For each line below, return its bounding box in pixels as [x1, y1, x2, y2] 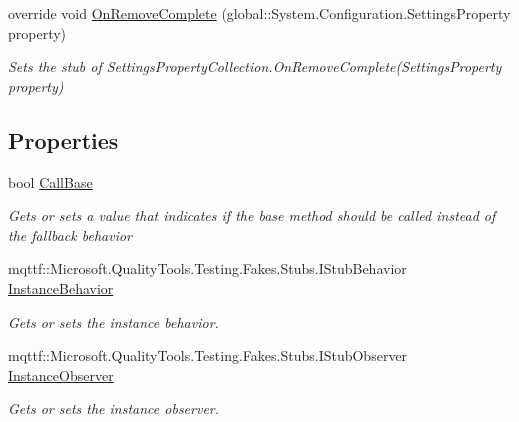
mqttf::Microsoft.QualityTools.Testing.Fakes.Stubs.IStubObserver [8, 345, 408, 366]
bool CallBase [8, 171, 93, 192]
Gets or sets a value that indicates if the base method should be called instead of [8, 205, 496, 226]
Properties [8, 124, 119, 155]
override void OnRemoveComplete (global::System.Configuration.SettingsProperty [8, 3, 511, 23]
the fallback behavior [8, 224, 132, 245]
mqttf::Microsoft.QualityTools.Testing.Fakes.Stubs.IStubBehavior [8, 258, 407, 279]
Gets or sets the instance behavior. [8, 311, 219, 332]
